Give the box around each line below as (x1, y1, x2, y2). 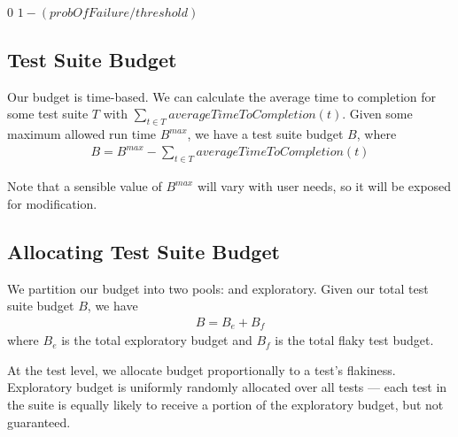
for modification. (7, 194, 97, 212)
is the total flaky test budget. (275, 331, 434, 349)
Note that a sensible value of (7, 177, 162, 195)
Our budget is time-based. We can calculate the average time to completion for (7, 87, 437, 105)
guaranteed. (7, 412, 71, 431)
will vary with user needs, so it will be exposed (197, 177, 452, 195)
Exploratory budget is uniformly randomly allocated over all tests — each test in (7, 378, 447, 396)
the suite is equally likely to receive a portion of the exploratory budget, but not (7, 395, 444, 413)
